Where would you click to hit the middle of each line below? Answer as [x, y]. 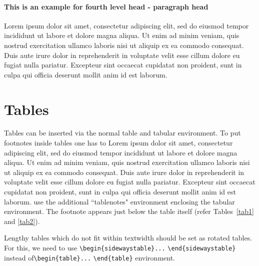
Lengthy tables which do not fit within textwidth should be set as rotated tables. [128, 238]
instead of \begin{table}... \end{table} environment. [89, 257]
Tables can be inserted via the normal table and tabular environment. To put [122, 133]
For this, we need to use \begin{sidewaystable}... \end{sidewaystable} [120, 248]
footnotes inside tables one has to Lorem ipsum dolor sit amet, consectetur [118, 143]
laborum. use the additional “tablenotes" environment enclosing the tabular [119, 201]
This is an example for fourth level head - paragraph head [106, 6]
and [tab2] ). [22, 221]
